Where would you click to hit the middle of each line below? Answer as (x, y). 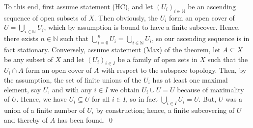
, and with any (70, 89)
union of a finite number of (44, 110)
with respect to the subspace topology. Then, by (174, 70)
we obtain (125, 89)
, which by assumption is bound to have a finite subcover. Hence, (142, 27)
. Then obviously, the (126, 17)
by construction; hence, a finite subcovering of (165, 110)
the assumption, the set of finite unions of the (73, 79)
